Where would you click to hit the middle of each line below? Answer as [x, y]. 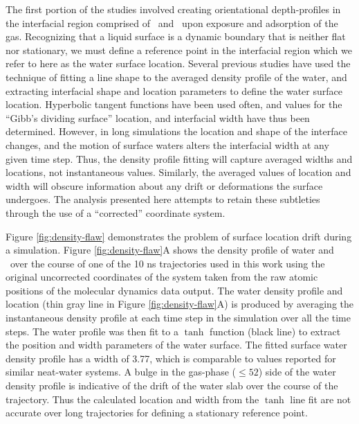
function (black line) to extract [275, 331]
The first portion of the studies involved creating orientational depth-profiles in [173, 9]
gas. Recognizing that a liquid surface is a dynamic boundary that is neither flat [176, 36]
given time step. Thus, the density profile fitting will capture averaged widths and [179, 158]
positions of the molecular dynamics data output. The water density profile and [174, 290]
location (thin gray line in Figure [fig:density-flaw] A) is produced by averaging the [180, 304]
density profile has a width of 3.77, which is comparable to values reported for [171, 358]
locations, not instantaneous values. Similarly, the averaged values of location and [178, 172]
